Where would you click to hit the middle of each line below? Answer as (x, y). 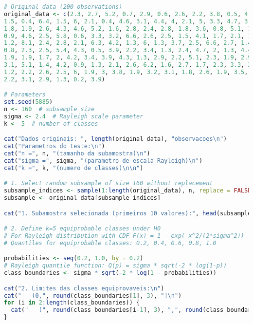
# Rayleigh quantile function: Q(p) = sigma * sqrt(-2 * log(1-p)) (116, 266)
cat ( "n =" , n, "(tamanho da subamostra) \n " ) (77, 154)
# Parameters (25, 95)
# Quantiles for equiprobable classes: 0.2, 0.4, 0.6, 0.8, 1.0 (110, 243)
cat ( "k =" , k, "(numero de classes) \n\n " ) (74, 168)
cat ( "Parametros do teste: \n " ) (54, 146)
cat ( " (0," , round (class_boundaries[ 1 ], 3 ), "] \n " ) (93, 295)
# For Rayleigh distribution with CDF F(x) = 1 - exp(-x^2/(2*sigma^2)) (124, 236)
